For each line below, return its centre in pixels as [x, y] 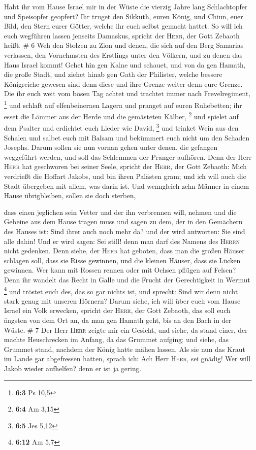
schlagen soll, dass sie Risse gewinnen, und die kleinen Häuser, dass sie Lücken [122, 260]
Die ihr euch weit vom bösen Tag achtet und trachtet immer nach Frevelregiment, [127, 93]
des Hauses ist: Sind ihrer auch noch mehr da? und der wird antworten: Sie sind [125, 231]
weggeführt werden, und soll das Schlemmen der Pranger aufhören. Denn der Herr [128, 156]
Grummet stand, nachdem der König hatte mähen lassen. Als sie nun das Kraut [125, 349]
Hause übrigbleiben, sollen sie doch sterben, [70, 195]
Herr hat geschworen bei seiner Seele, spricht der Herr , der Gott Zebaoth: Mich [126, 166]
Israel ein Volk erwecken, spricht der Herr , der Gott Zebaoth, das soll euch [117, 310]
